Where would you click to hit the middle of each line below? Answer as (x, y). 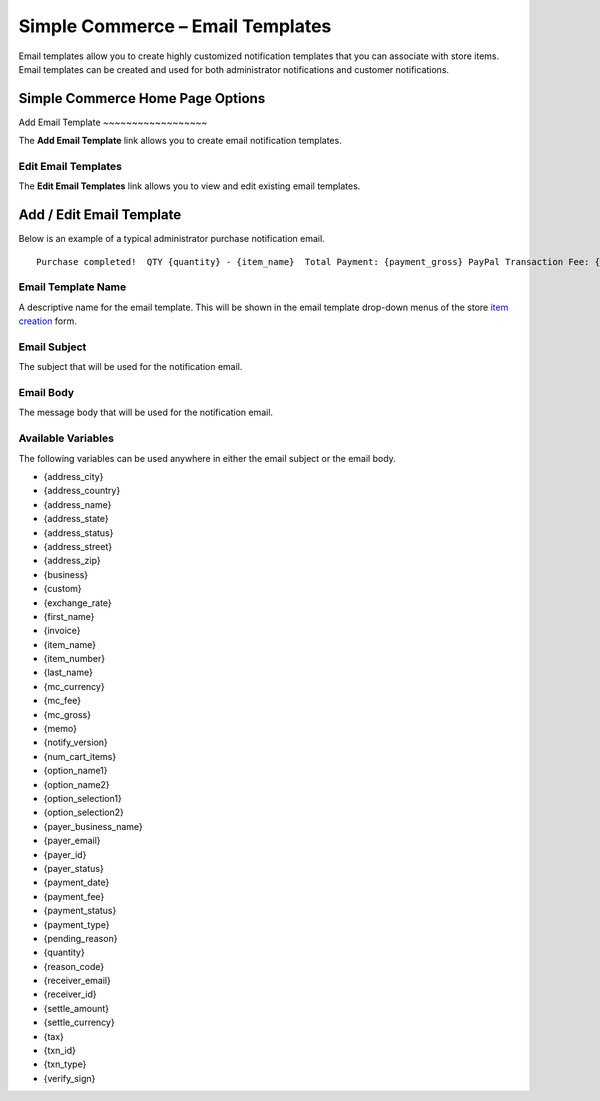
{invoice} (62, 631)
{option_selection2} (84, 812)
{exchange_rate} (77, 602)
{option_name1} (76, 771)
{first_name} (69, 616)
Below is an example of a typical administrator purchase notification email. (171, 239)
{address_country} (82, 491)
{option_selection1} (82, 798)
